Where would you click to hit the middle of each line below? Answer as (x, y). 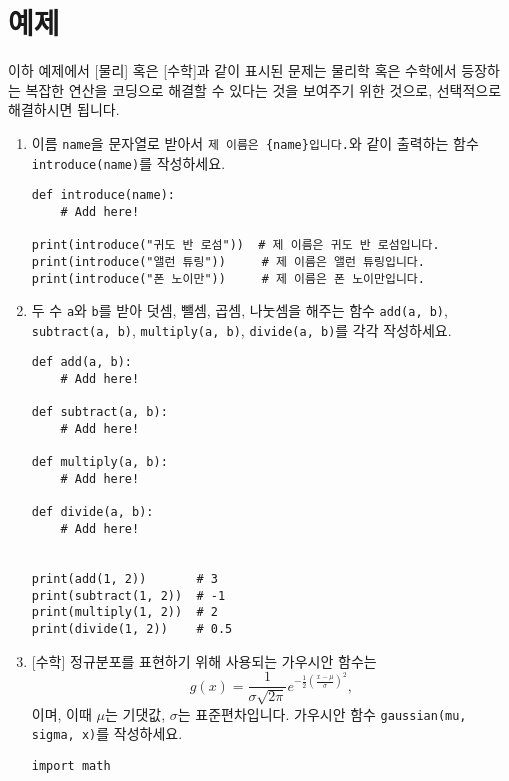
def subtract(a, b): (99, 412)
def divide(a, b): (92, 512)
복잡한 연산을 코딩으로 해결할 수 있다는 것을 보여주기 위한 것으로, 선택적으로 (263, 89)
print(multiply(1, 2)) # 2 (124, 612)
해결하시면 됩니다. (64, 109)
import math (71, 765)
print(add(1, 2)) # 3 (124, 579)
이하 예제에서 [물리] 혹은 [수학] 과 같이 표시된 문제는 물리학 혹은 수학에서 (232, 70)
